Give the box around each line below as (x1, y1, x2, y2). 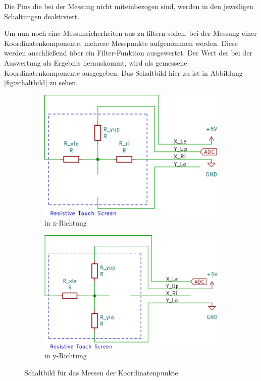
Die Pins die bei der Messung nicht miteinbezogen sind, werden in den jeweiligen (4, 1, 253, 11)
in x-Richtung (44, 217, 87, 228)
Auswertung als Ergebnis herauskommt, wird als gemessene (4, 57, 187, 68)
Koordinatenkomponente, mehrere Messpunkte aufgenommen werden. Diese (4, 37, 238, 48)
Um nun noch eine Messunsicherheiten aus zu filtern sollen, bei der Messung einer (4, 28, 257, 38)
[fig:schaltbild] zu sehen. (4, 77, 78, 88)
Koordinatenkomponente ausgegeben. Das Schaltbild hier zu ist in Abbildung (4, 67, 243, 78)
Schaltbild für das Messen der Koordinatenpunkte (24, 367, 178, 378)
